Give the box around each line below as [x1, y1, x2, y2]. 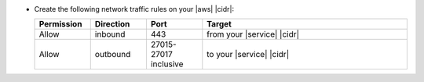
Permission [38, 19, 82, 30]
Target [207, 19, 232, 30]
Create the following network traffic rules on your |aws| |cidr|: [34, 5, 235, 13]
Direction [94, 19, 130, 30]
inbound [94, 29, 126, 40]
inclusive [150, 59, 184, 70]
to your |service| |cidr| [207, 49, 290, 60]
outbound [94, 49, 131, 60]
